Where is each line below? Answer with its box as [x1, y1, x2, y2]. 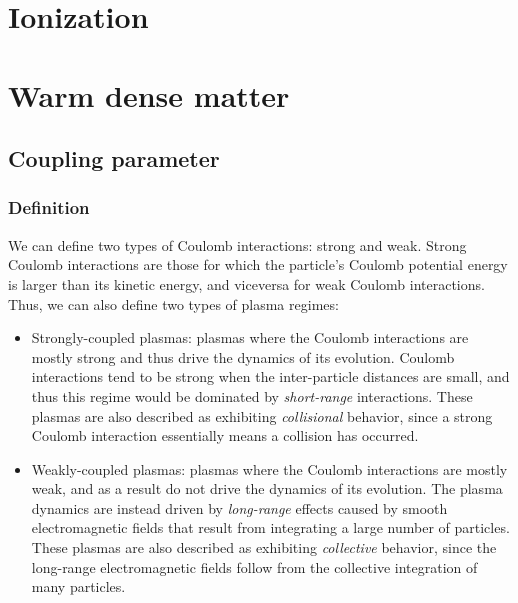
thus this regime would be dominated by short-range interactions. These [31, 385, 473, 406]
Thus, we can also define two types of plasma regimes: [8, 293, 339, 314]
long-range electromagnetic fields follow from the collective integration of [31, 556, 478, 577]
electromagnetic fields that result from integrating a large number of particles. [31, 517, 510, 538]
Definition [8, 195, 90, 220]
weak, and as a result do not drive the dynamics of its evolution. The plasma [31, 478, 503, 499]
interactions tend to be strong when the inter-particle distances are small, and [31, 366, 510, 387]
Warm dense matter [8, 74, 290, 115]
